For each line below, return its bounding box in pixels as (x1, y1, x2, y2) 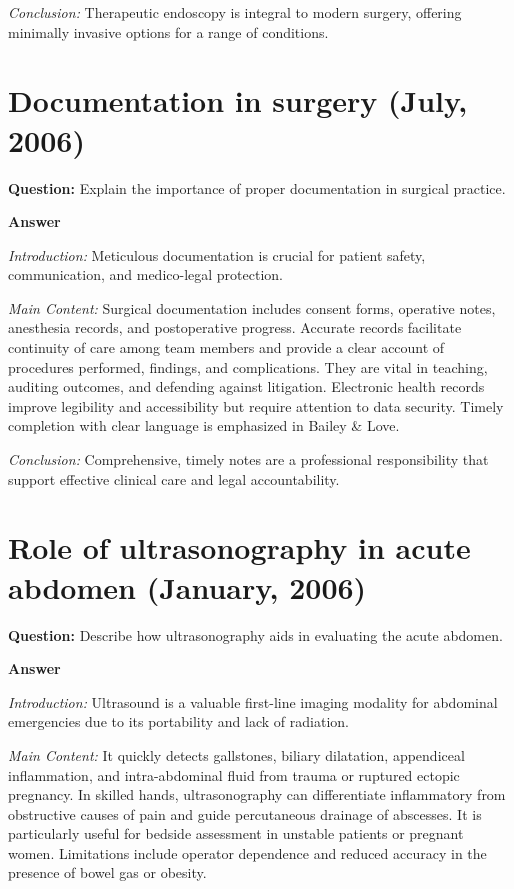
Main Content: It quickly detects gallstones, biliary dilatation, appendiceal (8, 744, 465, 765)
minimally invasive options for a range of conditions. (8, 21, 329, 42)
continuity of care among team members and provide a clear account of (8, 337, 445, 358)
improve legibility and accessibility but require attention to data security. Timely (8, 395, 504, 416)
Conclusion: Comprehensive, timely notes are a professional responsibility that (8, 449, 489, 470)
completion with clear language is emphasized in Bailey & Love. (8, 415, 400, 436)
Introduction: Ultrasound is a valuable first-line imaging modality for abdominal (8, 691, 498, 712)
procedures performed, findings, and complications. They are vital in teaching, (8, 356, 488, 377)
